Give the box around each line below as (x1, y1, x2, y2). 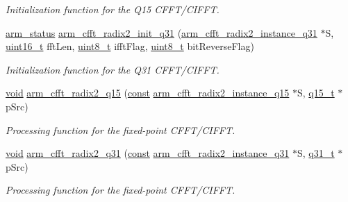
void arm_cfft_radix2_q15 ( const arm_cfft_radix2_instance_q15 (6, 85, 290, 100)
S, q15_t (297, 85, 335, 100)
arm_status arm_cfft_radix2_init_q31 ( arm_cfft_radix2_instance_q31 (6, 25, 317, 40)
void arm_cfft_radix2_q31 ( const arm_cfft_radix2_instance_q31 (6, 146, 290, 160)
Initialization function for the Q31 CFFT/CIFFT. (6, 62, 219, 76)
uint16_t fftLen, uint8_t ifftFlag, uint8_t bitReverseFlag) (6, 39, 254, 53)
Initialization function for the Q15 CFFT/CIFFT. (6, 2, 219, 16)
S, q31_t (297, 146, 335, 160)
